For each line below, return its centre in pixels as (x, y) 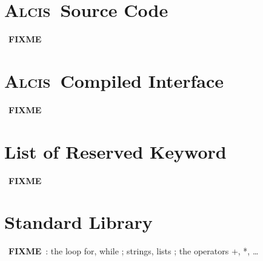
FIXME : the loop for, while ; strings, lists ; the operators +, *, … (134, 251)
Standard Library (78, 222)
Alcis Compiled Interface (114, 80)
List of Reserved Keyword (115, 151)
